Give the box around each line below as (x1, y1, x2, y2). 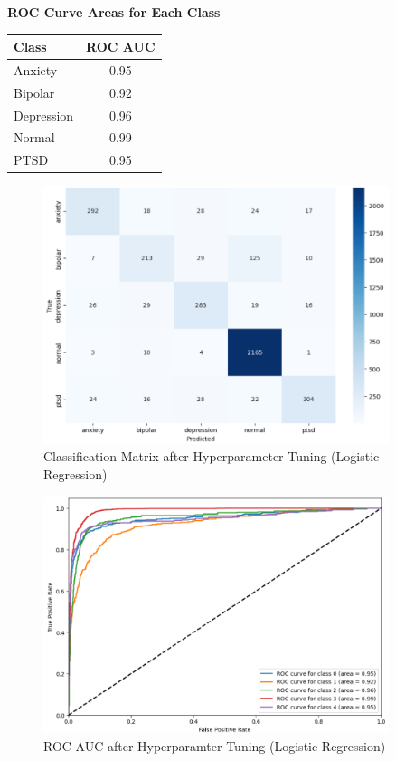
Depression (14, 105, 74, 124)
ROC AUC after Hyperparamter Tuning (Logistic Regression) (43, 736, 386, 755)
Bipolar (14, 82, 55, 101)
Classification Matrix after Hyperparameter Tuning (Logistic (43, 447, 380, 466)
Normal (14, 128, 55, 147)
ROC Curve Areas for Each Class (7, 3, 221, 21)
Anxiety (14, 60, 58, 79)
